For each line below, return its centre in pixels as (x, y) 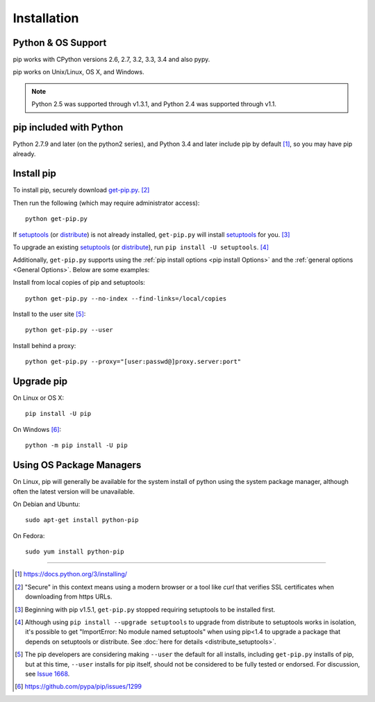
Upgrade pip (40, 381)
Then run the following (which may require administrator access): (106, 203)
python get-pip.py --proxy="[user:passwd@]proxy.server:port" (133, 362)
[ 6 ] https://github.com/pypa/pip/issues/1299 (78, 687)
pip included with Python (68, 127)
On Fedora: (29, 535)
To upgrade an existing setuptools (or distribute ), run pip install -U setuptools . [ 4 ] (141, 247)
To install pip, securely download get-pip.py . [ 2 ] (81, 190)
